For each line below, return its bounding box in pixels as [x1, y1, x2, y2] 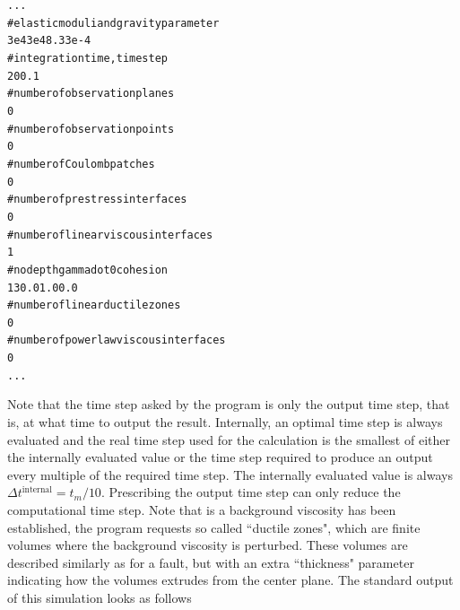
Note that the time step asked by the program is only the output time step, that [7, 395, 450, 414]
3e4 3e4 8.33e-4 [7, 34, 91, 48]
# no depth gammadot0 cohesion [7, 263, 169, 276]
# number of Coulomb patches [7, 157, 155, 170]
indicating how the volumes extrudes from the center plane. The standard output [7, 571, 454, 589]
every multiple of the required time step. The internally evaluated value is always [7, 465, 453, 484]
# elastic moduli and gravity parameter [7, 16, 220, 30]
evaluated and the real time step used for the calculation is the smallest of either [7, 430, 450, 449]
